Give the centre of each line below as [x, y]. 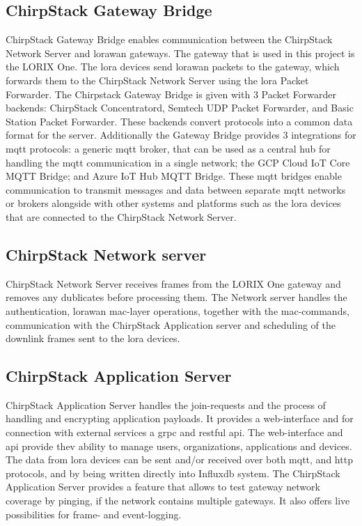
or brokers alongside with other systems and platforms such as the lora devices [173, 203]
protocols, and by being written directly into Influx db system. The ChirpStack [173, 473]
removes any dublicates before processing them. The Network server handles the [176, 297]
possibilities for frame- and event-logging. [94, 514]
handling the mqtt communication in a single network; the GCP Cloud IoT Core [178, 162]
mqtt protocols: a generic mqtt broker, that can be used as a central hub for [168, 148]
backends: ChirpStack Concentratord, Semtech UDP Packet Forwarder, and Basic [180, 108]
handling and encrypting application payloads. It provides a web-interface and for [180, 418]
